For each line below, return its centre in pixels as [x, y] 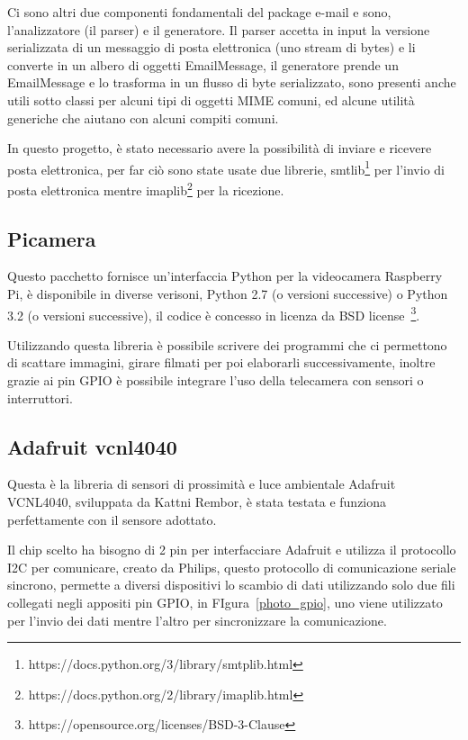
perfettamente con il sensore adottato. [112, 519]
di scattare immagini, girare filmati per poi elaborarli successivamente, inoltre [221, 362]
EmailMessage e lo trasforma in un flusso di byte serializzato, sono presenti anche [232, 82]
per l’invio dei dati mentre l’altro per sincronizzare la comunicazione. [197, 620]
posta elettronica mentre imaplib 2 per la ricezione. [146, 189]
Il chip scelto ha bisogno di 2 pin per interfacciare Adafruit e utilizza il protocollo [232, 550]
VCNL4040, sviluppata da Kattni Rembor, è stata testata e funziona [197, 502]
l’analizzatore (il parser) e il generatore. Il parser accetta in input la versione [219, 29]
